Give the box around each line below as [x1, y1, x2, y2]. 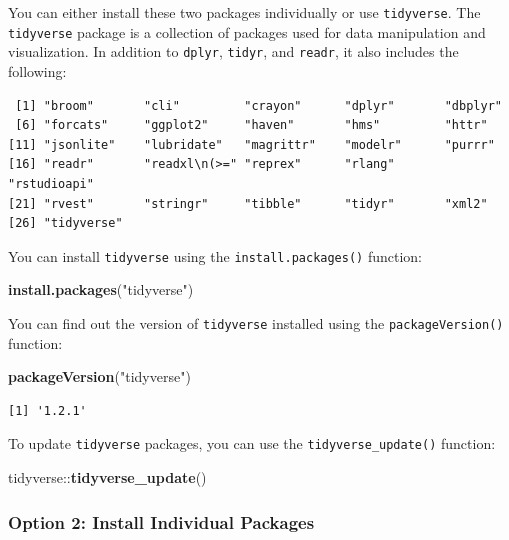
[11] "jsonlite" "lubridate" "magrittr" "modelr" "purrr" [8, 137, 495, 152]
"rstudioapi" [8, 176, 94, 191]
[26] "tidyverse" [8, 216, 123, 231]
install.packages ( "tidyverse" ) [8, 279, 194, 300]
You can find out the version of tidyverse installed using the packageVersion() [8, 312, 504, 333]
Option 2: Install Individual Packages [8, 509, 315, 534]
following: [8, 60, 67, 81]
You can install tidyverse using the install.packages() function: [8, 245, 422, 266]
